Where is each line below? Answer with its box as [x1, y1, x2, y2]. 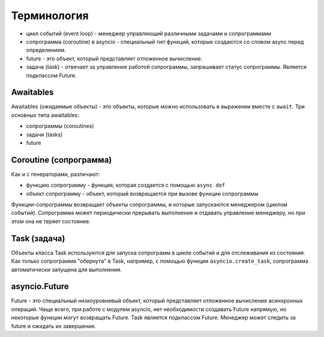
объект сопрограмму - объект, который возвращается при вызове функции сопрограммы [26, 190, 259, 197]
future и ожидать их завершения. [11, 322, 96, 329]
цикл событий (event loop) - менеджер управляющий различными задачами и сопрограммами [26, 30, 272, 37]
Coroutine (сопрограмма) [11, 154, 112, 165]
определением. [26, 47, 66, 54]
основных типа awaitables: [11, 111, 79, 119]
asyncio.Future [11, 281, 69, 292]
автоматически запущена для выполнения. [11, 266, 122, 273]
